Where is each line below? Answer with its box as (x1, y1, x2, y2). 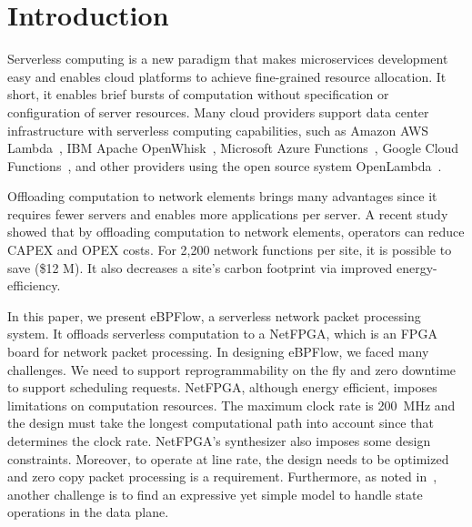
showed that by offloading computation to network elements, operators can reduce (7, 222, 465, 241)
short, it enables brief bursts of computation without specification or (7, 85, 389, 104)
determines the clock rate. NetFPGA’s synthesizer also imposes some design (7, 431, 431, 450)
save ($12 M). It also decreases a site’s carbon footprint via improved (7, 258, 393, 277)
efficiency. (7, 276, 61, 295)
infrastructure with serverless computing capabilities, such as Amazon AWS (7, 120, 429, 139)
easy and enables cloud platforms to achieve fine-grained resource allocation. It (7, 66, 447, 86)
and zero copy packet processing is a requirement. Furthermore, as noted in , (7, 467, 437, 486)
